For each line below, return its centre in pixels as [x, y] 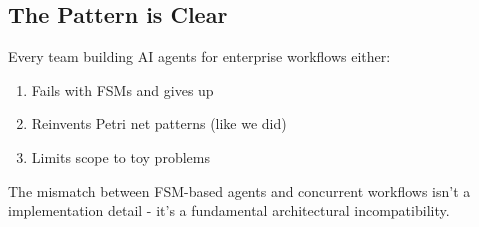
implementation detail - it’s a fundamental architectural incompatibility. [229, 210]
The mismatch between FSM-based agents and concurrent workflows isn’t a [239, 190]
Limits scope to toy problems [120, 156]
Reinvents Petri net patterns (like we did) [159, 123]
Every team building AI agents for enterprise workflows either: [199, 56]
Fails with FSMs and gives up [122, 89]
